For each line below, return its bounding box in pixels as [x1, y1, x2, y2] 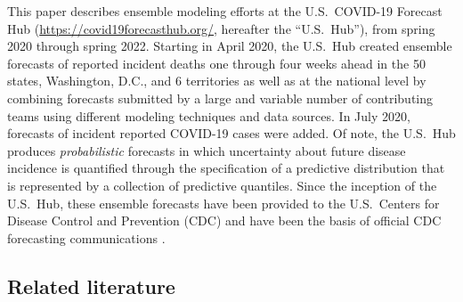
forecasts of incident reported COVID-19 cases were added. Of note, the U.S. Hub [7, 124, 456, 143]
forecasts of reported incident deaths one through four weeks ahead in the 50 [7, 53, 426, 72]
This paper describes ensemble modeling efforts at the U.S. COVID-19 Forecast [7, 2, 443, 20]
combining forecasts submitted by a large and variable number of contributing [7, 88, 434, 107]
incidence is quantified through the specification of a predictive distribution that [7, 159, 445, 177]
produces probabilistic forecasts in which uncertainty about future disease [7, 141, 406, 159]
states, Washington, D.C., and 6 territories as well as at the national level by [7, 71, 426, 90]
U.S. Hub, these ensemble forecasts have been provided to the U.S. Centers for [7, 193, 440, 212]
